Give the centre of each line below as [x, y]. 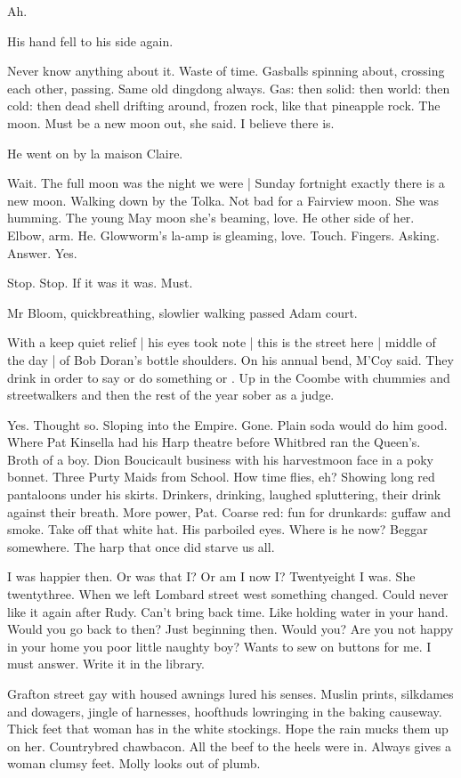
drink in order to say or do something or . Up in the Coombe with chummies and [229, 377]
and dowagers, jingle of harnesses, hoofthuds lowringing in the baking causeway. [225, 711]
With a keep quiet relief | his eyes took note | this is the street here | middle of [222, 342]
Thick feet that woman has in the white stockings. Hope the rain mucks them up [228, 729]
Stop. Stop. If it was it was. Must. [100, 283]
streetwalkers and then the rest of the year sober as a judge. [171, 395]
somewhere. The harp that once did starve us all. [141, 546]
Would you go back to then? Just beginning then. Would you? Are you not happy [230, 629]
